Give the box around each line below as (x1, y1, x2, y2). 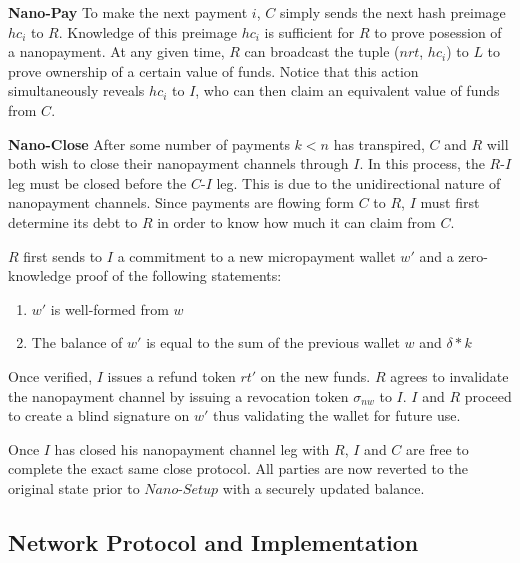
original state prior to (8, 477, 140, 498)
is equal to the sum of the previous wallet (146, 332, 400, 353)
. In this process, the (359, 153, 485, 174)
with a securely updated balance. (222, 477, 425, 498)
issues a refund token (107, 365, 236, 386)
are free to (406, 438, 469, 459)
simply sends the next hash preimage (279, 2, 506, 22)
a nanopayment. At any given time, (8, 41, 225, 62)
